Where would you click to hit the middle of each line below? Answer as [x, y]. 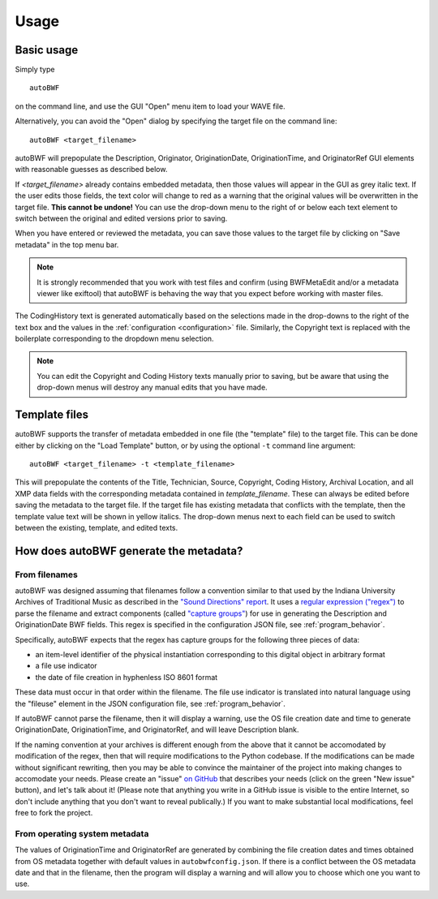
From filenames [47, 574]
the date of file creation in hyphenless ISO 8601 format [127, 677]
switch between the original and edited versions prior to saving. [121, 218]
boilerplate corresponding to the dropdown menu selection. [114, 339]
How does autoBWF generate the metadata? [129, 551]
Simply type [35, 70]
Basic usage [47, 50]
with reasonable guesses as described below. [91, 170]
